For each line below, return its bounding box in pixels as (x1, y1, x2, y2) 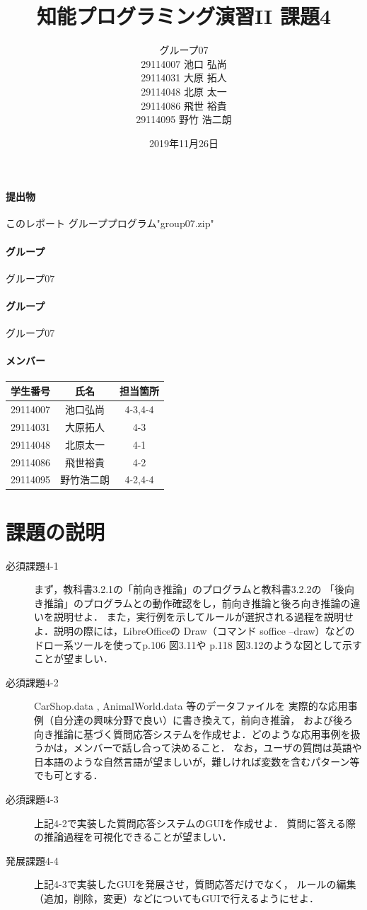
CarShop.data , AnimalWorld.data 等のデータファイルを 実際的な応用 (34, 698, 348, 713)
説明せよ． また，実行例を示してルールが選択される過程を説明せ (53, 609, 354, 624)
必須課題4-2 (6, 674, 59, 689)
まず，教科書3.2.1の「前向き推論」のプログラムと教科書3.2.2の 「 (34, 582, 335, 597)
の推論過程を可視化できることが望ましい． (34, 829, 232, 844)
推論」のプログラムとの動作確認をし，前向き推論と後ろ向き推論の (43, 595, 351, 610)
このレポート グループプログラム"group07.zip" (6, 216, 214, 231)
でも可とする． (34, 768, 103, 783)
